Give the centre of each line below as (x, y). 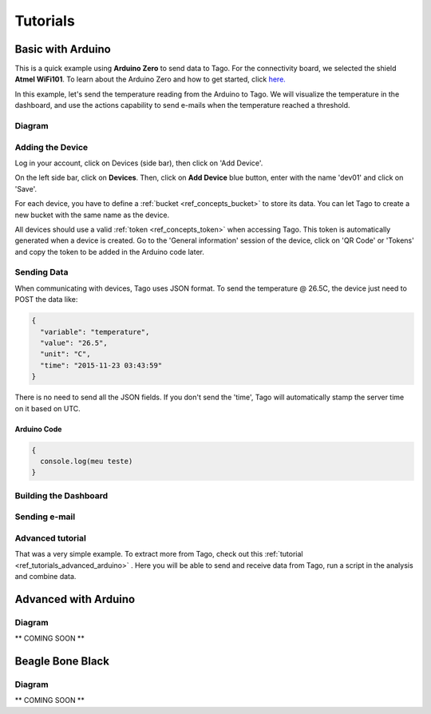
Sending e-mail (45, 517)
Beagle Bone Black (62, 661)
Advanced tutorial (51, 537)
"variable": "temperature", (95, 332)
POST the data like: (46, 299)
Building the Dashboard (61, 495)
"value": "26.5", (74, 343)
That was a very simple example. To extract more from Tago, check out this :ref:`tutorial (159, 554)
